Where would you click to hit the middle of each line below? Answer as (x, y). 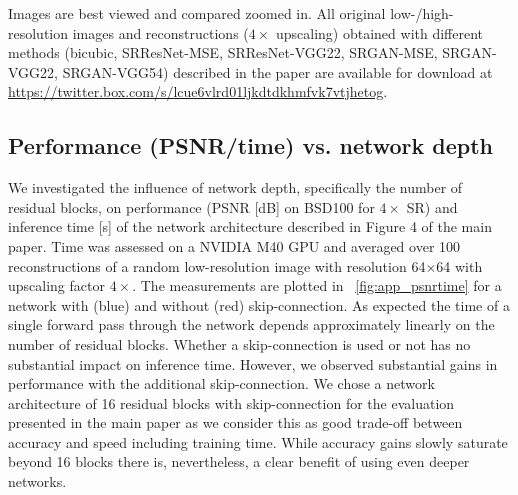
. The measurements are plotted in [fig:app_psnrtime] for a (317, 285)
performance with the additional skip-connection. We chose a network (221, 383)
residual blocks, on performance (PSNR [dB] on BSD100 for (191, 206)
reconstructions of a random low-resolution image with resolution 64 (217, 265)
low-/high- (422, 13)
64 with (459, 265)
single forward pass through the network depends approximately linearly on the (251, 324)
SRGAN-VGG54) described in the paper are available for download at (277, 71)
